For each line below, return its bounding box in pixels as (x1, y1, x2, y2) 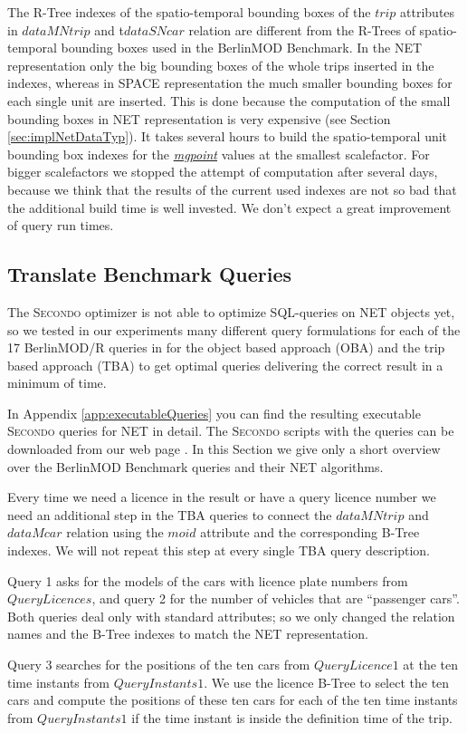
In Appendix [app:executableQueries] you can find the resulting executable (7, 403, 421, 422)
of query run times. (7, 216, 114, 235)
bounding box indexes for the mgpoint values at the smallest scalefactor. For (7, 144, 430, 163)
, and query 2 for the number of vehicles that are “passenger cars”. (91, 589, 460, 608)
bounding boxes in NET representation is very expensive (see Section (7, 109, 391, 128)
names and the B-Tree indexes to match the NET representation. (7, 624, 368, 643)
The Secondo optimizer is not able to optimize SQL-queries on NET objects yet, (7, 302, 455, 321)
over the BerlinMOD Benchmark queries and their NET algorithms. (7, 457, 384, 476)
